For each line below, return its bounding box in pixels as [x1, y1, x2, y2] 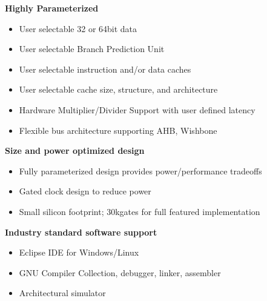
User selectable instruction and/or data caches [19, 62, 191, 75]
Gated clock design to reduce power [19, 185, 151, 197]
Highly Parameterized [5, 2, 99, 14]
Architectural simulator [19, 286, 106, 299]
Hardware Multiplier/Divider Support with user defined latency [19, 103, 255, 116]
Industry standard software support [5, 225, 157, 238]
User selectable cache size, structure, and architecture [19, 83, 218, 96]
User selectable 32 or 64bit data [19, 22, 137, 35]
